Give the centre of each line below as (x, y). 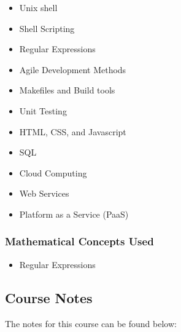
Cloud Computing (53, 172)
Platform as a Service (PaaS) (74, 214)
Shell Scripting (47, 28)
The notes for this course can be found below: (91, 323)
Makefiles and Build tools (67, 90)
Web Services (44, 193)
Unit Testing (43, 110)
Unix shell (38, 7)
